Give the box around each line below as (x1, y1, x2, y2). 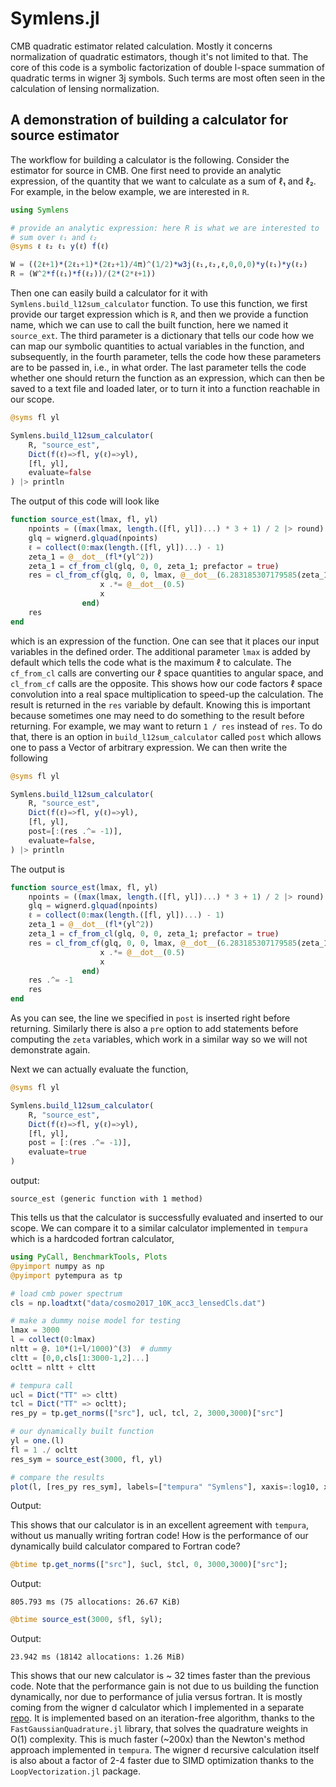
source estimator (10, 127, 120, 144)
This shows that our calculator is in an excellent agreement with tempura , (10, 1519, 310, 1531)
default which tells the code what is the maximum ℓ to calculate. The (10, 656, 292, 668)
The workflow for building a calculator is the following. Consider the (10, 153, 290, 166)
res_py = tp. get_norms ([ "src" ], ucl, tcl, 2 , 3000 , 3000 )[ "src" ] (10, 1408, 284, 1419)
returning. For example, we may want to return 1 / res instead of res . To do (10, 720, 323, 732)
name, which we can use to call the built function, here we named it (10, 319, 289, 331)
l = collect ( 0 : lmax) (10, 1335, 97, 1345)
